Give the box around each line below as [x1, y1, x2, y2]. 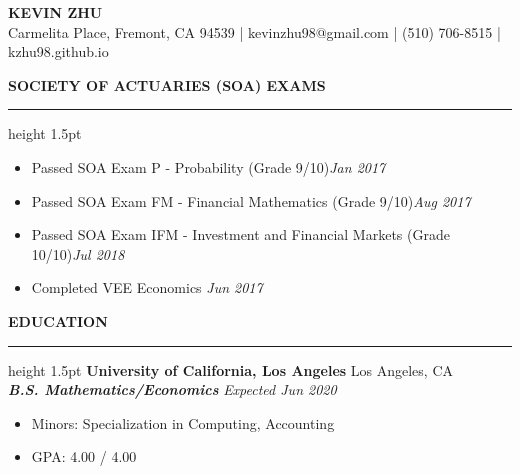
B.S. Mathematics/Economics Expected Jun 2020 [8, 379, 337, 400]
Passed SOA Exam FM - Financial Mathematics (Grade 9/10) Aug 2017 [31, 190, 471, 211]
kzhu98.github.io [8, 41, 109, 62]
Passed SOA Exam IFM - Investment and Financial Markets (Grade [31, 224, 450, 245]
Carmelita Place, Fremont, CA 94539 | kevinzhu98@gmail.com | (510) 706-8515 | [8, 21, 501, 42]
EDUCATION [8, 310, 108, 331]
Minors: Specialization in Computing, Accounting [31, 412, 335, 433]
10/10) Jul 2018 [31, 243, 125, 264]
